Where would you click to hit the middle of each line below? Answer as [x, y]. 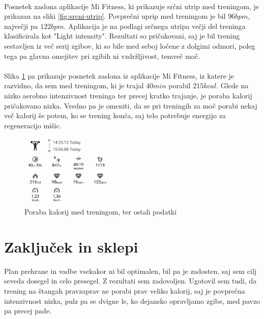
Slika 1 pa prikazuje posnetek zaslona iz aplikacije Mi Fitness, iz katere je [119, 75]
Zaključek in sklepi [71, 246]
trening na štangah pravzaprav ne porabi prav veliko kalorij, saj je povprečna [125, 290]
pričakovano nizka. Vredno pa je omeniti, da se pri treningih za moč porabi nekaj [131, 105]
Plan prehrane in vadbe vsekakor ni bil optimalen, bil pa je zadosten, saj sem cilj [130, 271]
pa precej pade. [28, 311]
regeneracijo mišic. [33, 125]
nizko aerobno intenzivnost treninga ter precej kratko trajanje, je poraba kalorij [128, 95]
